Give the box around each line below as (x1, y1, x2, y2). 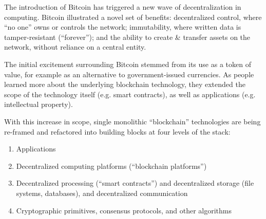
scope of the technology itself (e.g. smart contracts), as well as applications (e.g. (4, 89, 256, 99)
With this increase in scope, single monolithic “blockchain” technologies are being (4, 116, 261, 126)
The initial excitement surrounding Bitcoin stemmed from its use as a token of (4, 58, 251, 69)
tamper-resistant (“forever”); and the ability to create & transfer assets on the (4, 31, 251, 42)
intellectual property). (4, 99, 73, 109)
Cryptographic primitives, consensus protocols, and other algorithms (16, 205, 232, 215)
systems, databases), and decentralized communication (16, 187, 188, 198)
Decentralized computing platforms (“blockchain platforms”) (16, 160, 207, 171)
